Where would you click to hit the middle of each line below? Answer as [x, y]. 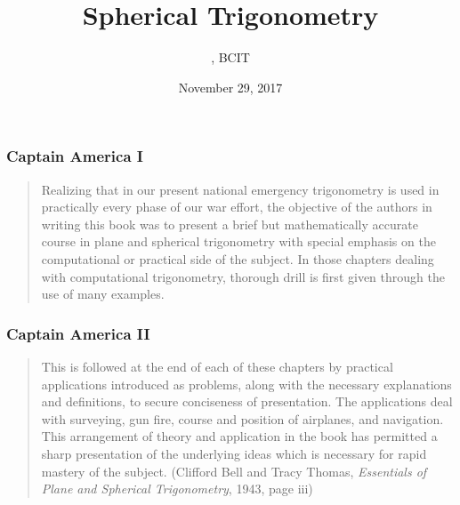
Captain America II [78, 333]
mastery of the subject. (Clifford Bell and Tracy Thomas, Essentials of [234, 471]
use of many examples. [103, 294]
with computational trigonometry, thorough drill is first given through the [243, 276]
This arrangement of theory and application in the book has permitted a [239, 436]
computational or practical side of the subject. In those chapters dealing [238, 258]
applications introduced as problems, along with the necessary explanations [246, 384]
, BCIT [230, 57]
